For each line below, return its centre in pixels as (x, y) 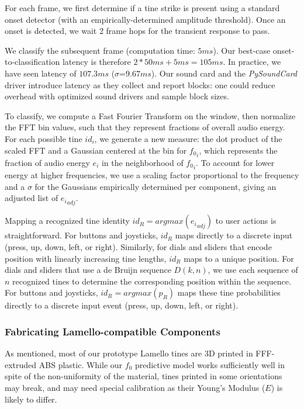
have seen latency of (41, 73)
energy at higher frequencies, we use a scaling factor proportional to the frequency (152, 175)
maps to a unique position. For (239, 258)
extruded (21, 364)
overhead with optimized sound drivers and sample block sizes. (117, 96)
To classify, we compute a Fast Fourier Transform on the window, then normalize (150, 115)
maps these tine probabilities (229, 292)
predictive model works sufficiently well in (210, 364)
